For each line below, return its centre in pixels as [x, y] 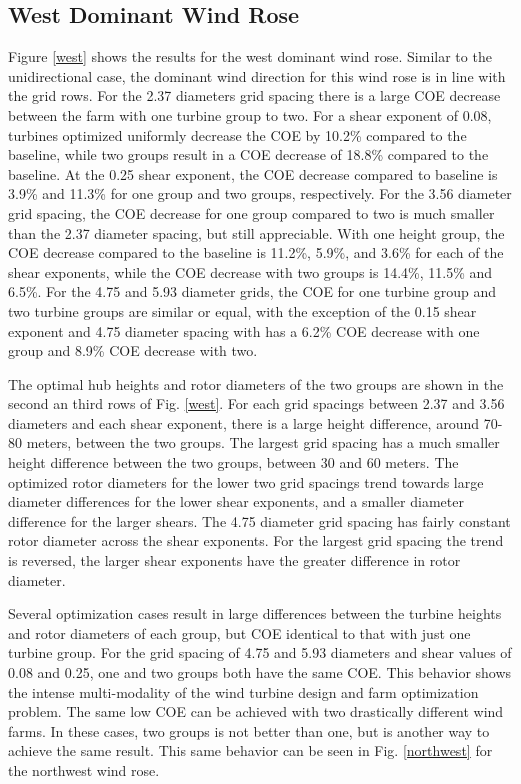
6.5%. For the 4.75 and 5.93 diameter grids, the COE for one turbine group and [252, 291]
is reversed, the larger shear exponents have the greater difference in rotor [234, 560]
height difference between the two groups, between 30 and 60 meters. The [233, 462]
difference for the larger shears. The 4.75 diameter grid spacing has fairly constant [259, 520]
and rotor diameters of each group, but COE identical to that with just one [239, 632]
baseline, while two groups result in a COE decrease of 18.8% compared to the [248, 154]
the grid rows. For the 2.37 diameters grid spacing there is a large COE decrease [254, 95]
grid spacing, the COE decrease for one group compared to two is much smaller [251, 212]
